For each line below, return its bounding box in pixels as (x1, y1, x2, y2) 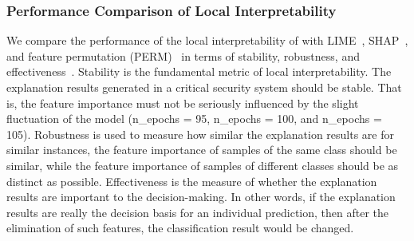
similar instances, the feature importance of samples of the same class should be (6, 141, 397, 158)
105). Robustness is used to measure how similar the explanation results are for (6, 125, 394, 142)
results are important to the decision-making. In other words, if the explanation (6, 188, 396, 205)
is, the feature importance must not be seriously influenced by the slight (6, 94, 359, 111)
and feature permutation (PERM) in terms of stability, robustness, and (6, 47, 360, 64)
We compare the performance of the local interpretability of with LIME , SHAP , (6, 32, 408, 49)
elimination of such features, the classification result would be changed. (6, 219, 354, 236)
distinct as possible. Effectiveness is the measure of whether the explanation (6, 172, 377, 189)
